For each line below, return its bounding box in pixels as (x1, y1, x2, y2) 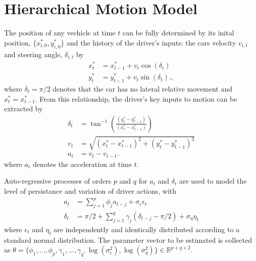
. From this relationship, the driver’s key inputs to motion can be (35, 93, 237, 104)
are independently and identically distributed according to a (54, 224, 240, 234)
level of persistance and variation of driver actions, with (4, 186, 177, 196)
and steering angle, (4, 49, 63, 59)
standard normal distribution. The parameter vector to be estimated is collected (4, 234, 252, 245)
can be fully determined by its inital (122, 27, 234, 38)
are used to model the (179, 176, 247, 186)
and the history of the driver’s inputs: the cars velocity (66, 37, 236, 48)
